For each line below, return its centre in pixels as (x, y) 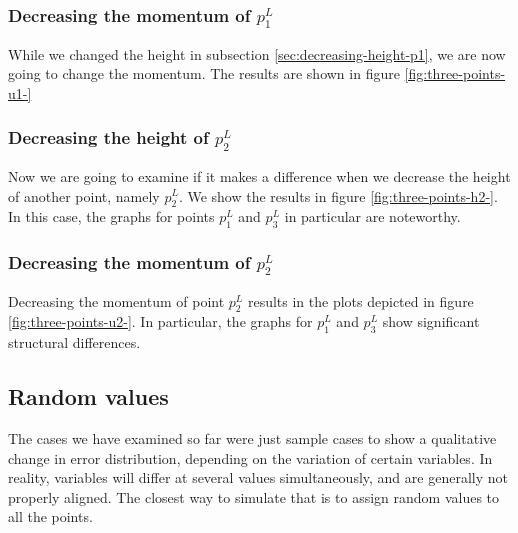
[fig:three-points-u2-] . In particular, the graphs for (160, 321)
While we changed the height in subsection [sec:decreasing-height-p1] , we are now (257, 53)
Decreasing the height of (108, 137)
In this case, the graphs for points (111, 216)
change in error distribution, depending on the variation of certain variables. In (250, 457)
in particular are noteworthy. (372, 216)
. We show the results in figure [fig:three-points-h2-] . (338, 195)
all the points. (50, 516)
